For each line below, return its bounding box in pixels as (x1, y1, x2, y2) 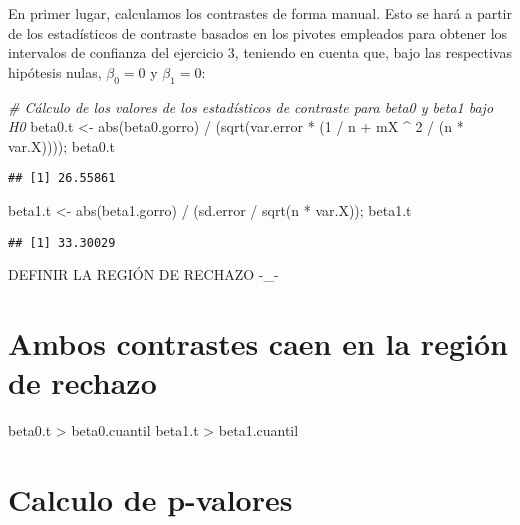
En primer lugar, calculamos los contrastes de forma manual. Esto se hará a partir (8, 3, 512, 23)
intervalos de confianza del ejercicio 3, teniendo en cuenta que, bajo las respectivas (8, 42, 512, 63)
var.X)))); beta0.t (8, 135, 116, 156)
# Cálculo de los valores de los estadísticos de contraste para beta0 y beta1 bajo (8, 96, 494, 117)
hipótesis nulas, (8, 61, 102, 82)
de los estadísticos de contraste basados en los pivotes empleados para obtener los (8, 22, 508, 43)
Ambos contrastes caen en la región (8, 323, 508, 364)
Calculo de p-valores (8, 478, 293, 519)
